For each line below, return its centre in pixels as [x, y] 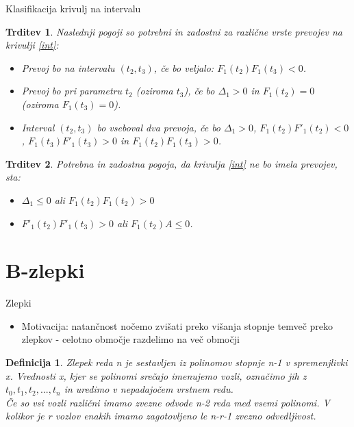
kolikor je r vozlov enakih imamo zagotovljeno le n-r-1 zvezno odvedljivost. [161, 416]
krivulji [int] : [32, 45]
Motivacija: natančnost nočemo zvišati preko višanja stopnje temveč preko [177, 325]
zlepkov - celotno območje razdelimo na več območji [130, 339]
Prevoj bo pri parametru [72, 91]
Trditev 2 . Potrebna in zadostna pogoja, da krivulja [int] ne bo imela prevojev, [172, 163]
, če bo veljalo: [184, 67]
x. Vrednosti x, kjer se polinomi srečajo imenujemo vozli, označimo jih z [156, 375]
